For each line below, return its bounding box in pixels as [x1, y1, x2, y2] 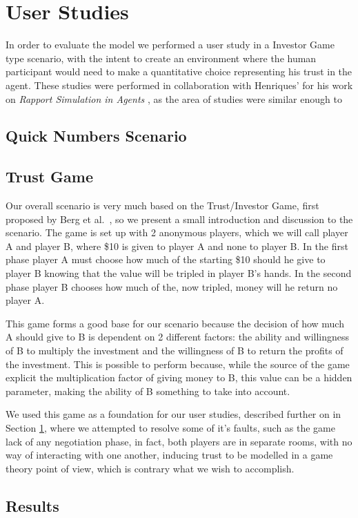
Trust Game [6, 166, 94, 187]
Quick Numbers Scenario [6, 125, 187, 146]
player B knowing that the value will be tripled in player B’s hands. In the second [6, 266, 352, 280]
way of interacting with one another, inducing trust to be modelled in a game [6, 448, 333, 462]
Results [6, 495, 59, 516]
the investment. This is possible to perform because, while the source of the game [6, 356, 350, 371]
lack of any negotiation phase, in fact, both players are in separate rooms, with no [6, 434, 352, 448]
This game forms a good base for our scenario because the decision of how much [6, 316, 344, 330]
